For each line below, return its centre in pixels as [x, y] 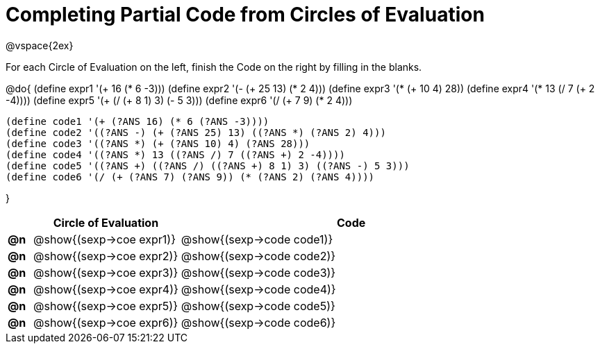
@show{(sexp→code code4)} [258, 289]
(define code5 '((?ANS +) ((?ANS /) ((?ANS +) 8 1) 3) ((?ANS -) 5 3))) [208, 165]
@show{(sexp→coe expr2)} [106, 256]
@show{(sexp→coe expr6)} [106, 322]
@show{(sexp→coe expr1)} [105, 239]
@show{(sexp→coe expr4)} [106, 289]
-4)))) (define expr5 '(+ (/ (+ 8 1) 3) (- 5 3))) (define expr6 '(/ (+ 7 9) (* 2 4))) [179, 100]
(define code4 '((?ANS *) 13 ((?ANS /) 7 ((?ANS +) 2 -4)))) [175, 154]
